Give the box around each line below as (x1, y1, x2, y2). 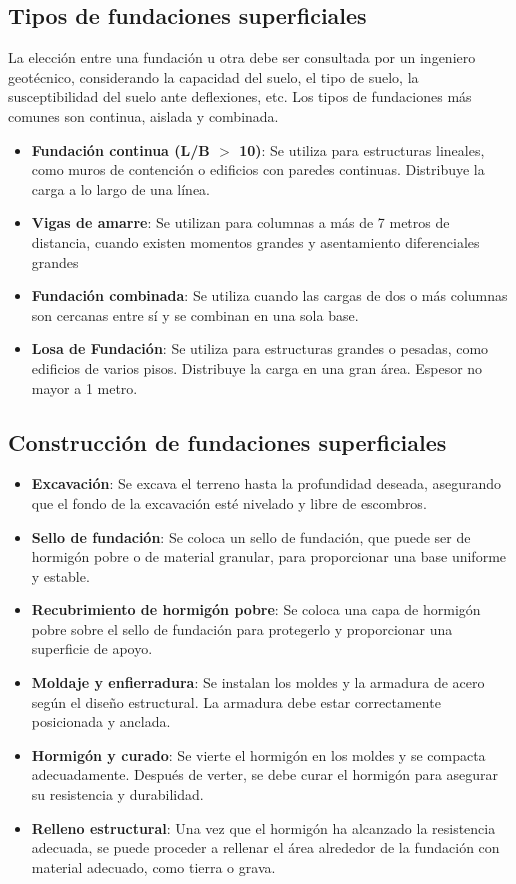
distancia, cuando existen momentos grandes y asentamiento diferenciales (31, 231, 480, 252)
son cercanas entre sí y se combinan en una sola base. (31, 304, 359, 325)
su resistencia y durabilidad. (31, 784, 204, 805)
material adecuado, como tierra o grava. (31, 856, 276, 877)
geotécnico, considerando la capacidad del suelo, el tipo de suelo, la (8, 66, 419, 87)
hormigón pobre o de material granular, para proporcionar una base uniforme (31, 546, 507, 567)
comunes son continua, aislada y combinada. (8, 105, 279, 126)
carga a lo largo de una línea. (31, 178, 210, 199)
